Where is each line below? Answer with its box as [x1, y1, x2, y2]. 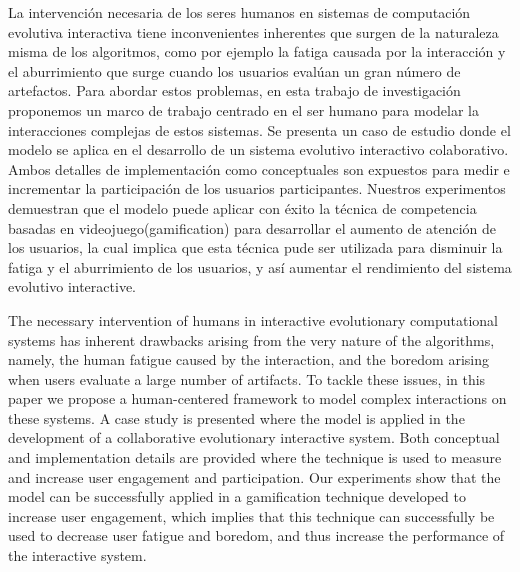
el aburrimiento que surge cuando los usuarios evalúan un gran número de [8, 60, 461, 81]
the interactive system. [8, 545, 147, 566]
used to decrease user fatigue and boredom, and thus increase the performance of [8, 525, 505, 546]
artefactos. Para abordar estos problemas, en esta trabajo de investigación [8, 80, 461, 101]
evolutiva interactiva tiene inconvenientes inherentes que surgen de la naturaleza [8, 21, 499, 42]
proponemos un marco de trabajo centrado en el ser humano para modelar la [8, 99, 479, 120]
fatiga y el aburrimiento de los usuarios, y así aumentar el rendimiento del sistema [8, 256, 512, 277]
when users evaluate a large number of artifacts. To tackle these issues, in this [8, 368, 486, 389]
